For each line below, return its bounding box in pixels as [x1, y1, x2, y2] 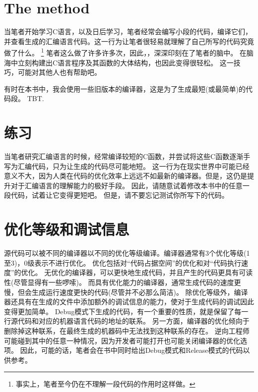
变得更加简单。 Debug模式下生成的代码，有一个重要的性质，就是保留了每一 [4, 306, 249, 316]
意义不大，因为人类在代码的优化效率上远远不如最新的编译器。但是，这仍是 [4, 170, 247, 181]
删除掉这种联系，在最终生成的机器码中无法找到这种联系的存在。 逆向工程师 [4, 325, 250, 336]
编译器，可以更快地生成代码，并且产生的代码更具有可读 [72, 267, 253, 278]
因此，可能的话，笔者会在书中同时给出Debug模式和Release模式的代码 [20, 345, 243, 355]
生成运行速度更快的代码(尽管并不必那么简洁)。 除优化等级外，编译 [31, 286, 248, 297]
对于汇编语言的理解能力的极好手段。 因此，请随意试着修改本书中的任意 [10, 180, 243, 190]
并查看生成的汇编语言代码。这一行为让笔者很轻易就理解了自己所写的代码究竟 [4, 36, 254, 46]
